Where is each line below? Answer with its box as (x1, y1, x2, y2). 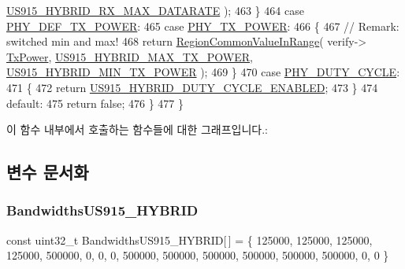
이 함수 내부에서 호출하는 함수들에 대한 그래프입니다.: (6, 121, 268, 138)
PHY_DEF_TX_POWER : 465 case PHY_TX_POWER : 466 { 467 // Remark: (6, 17, 399, 34)
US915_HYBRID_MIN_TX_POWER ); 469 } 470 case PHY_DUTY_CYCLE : (6, 64, 400, 80)
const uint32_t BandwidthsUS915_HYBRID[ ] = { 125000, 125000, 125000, (6, 231, 373, 248)
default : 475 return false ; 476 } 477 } (6, 94, 184, 111)
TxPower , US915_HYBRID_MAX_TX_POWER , (6, 48, 253, 64)
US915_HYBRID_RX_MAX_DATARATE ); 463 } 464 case (6, 2, 304, 18)
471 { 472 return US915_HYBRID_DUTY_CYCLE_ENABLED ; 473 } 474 (6, 79, 378, 95)
